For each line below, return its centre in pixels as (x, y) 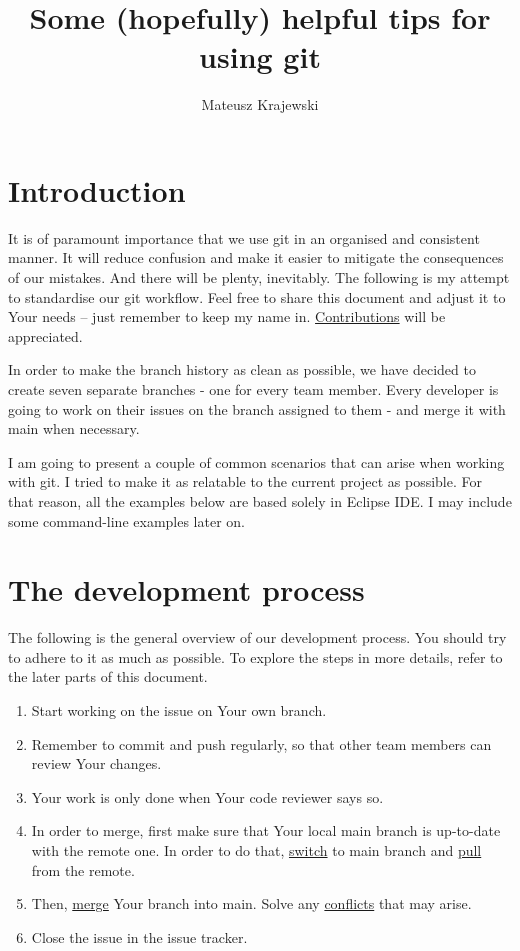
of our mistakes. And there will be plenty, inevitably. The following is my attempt (259, 277)
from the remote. (83, 869)
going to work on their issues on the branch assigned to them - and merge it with (257, 408)
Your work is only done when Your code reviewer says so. (207, 796)
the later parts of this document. (108, 676)
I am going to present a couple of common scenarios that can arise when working (256, 461)
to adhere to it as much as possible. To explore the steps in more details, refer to (255, 656)
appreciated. (45, 335)
